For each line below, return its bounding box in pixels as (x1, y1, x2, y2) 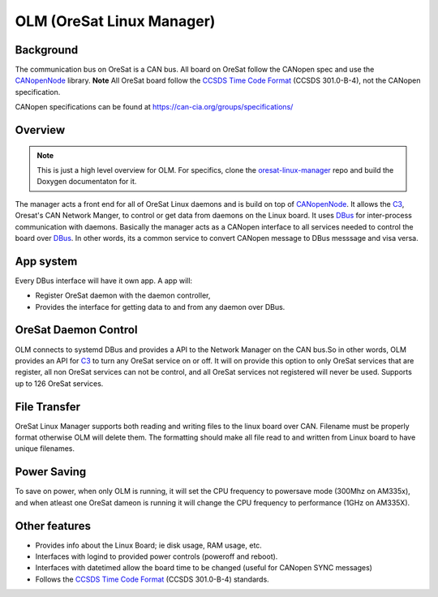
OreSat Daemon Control (15, 323, 138, 337)
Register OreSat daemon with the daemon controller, (35, 290, 211, 300)
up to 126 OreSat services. (15, 378, 104, 389)
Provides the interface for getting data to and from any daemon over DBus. (35, 302, 286, 311)
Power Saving (15, 465, 87, 479)
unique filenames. (15, 444, 75, 453)
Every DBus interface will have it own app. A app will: (15, 276, 193, 286)
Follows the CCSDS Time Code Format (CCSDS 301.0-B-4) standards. (35, 574, 269, 584)
